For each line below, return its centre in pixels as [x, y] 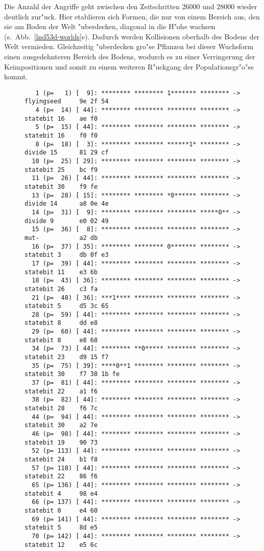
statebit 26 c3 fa [61, 289]
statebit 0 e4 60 [61, 510]
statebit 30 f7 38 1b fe [72, 374]
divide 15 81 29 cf [67, 153]
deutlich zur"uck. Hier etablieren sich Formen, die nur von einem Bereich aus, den [132, 16]
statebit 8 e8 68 [61, 340]
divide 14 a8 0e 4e [67, 204]
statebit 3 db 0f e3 [67, 255]
